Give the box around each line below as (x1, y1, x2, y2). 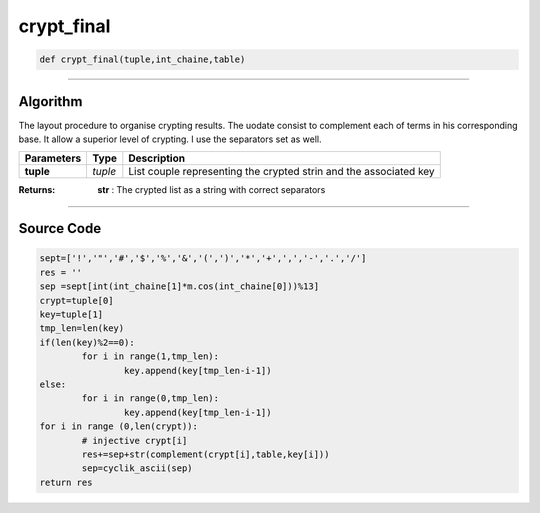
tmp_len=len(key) (39, 323, 125, 334)
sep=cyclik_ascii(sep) (81, 463, 194, 474)
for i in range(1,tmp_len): (81, 351, 220, 362)
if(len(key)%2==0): (39, 336, 135, 348)
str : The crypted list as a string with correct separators (97, 184, 326, 196)
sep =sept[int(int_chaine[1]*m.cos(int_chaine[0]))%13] (39, 281, 320, 292)
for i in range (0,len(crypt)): (39, 421, 199, 432)
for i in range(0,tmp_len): (81, 393, 220, 404)
